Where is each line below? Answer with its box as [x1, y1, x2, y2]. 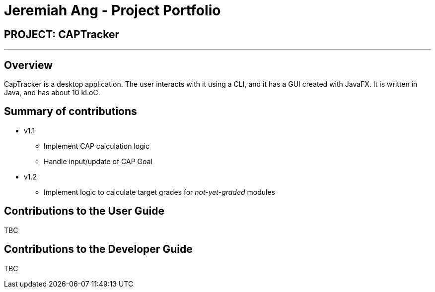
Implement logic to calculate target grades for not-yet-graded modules [44, 187, 275, 196]
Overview [4, 58, 53, 71]
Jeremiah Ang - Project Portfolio [4, 2, 221, 19]
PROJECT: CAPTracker [4, 28, 119, 41]
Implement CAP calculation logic [44, 141, 150, 150]
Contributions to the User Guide [4, 205, 164, 218]
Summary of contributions [4, 105, 137, 118]
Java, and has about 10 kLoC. [4, 88, 100, 97]
